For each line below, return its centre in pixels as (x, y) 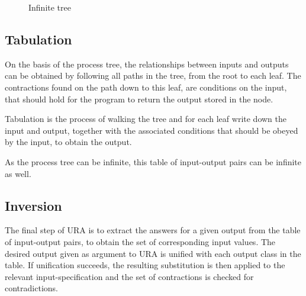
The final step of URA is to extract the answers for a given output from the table (153, 230)
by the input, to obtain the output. (68, 142)
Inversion (33, 205)
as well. (18, 173)
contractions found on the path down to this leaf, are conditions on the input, (146, 87)
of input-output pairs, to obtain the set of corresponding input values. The (140, 241)
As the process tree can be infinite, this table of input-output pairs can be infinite (153, 161)
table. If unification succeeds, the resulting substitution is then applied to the (145, 265)
